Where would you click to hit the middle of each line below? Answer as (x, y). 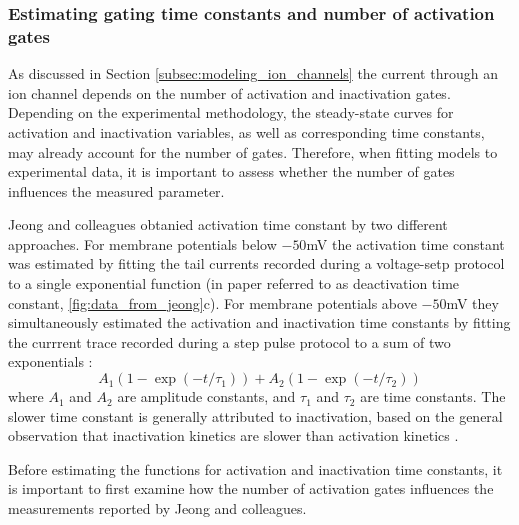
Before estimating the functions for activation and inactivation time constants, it (255, 468)
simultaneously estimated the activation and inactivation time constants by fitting (259, 322)
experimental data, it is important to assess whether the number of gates (231, 171)
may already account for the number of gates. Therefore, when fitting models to (253, 151)
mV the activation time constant (405, 243)
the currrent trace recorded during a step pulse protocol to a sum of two (229, 341)
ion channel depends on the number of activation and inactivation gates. (229, 92)
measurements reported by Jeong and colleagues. (157, 508)
